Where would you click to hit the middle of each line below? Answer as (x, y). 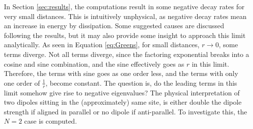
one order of (22, 83)
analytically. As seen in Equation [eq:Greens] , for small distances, (102, 45)
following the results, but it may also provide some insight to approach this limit (125, 35)
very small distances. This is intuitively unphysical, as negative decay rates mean (125, 16)
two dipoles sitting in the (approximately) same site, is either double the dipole (123, 102)
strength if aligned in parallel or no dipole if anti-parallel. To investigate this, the (126, 111)
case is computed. (51, 121)
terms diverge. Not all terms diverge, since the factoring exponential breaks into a (127, 54)
